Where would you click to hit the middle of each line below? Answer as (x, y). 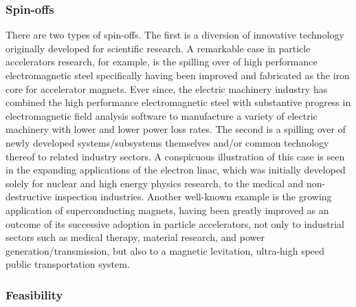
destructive (29, 197)
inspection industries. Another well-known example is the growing (193, 197)
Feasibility (34, 294)
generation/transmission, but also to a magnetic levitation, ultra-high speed (165, 250)
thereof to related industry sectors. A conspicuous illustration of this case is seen (175, 156)
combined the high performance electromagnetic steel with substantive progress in (178, 102)
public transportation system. (68, 264)
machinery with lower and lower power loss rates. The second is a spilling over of (176, 129)
